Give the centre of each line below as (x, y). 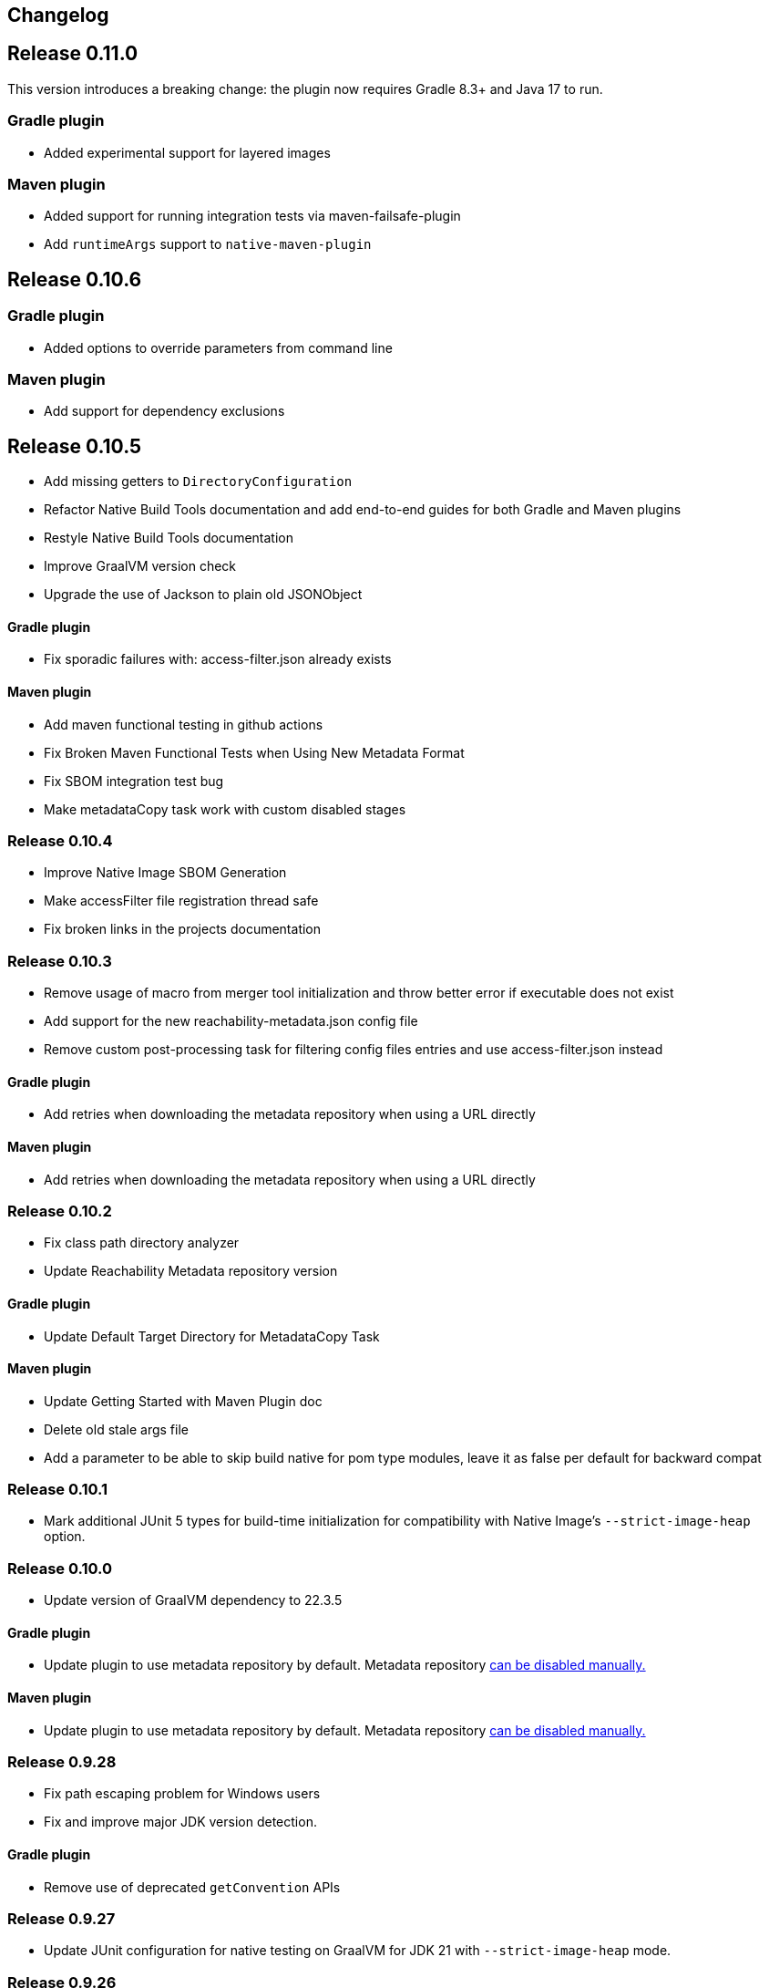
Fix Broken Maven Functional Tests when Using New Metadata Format (254, 752)
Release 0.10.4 (60, 840)
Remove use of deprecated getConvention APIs (192, 1887)
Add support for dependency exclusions (164, 411)
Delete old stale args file (116, 1429)
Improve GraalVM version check (140, 566)
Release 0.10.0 (60, 1568)
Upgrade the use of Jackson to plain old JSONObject (203, 595)
